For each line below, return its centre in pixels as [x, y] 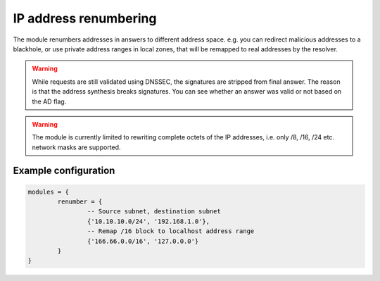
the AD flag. [49, 101]
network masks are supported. [76, 147]
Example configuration [64, 171]
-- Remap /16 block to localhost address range [171, 231]
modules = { [49, 192]
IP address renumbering [85, 18]
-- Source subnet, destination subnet [154, 212]
